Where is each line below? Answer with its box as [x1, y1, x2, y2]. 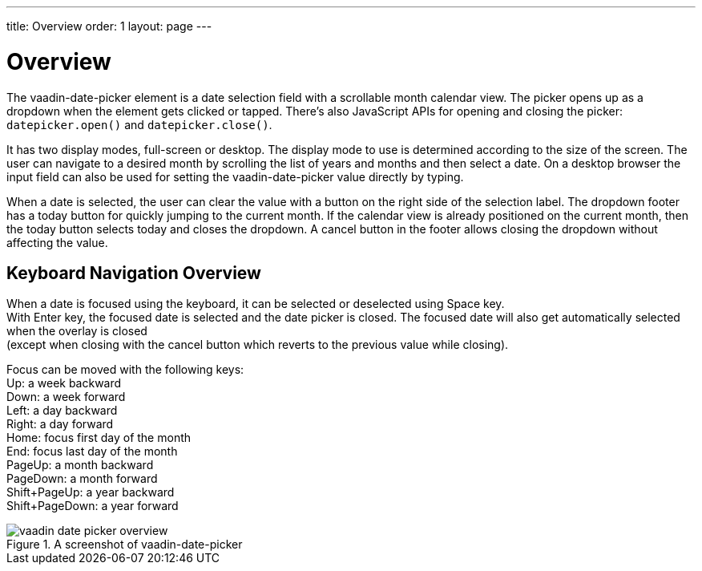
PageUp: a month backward [6, 458, 154, 472]
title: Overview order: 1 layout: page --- [6, 19, 212, 33]
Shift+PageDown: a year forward [6, 499, 179, 513]
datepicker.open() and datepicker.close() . [6, 117, 272, 132]
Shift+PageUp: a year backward [6, 485, 175, 500]
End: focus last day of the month [6, 444, 178, 459]
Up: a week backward [6, 376, 122, 391]
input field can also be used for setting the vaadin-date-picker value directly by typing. [6, 169, 464, 184]
